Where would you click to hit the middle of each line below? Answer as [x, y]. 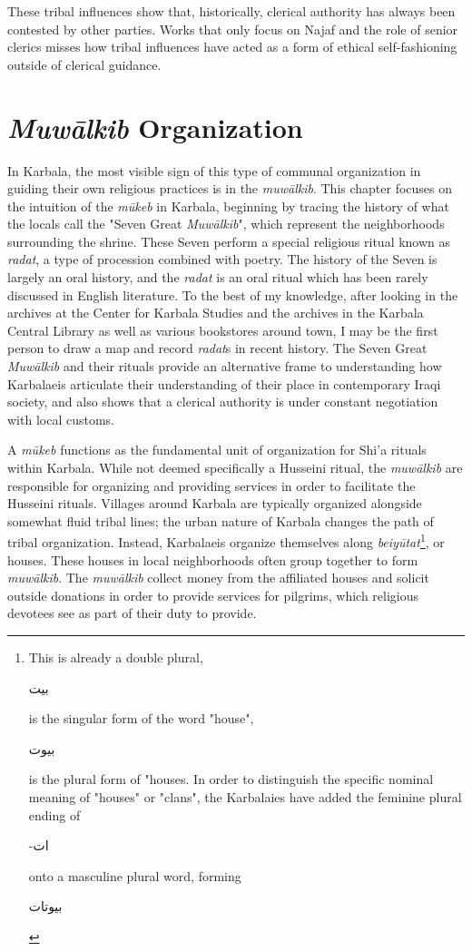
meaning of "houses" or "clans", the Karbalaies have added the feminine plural [245, 796]
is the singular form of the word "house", [141, 718]
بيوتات [45, 906]
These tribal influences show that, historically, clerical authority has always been [231, 11]
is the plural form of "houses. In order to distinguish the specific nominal [231, 779]
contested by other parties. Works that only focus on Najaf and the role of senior [233, 29]
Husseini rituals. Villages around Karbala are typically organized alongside [215, 503]
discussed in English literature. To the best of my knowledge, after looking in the [233, 294]
